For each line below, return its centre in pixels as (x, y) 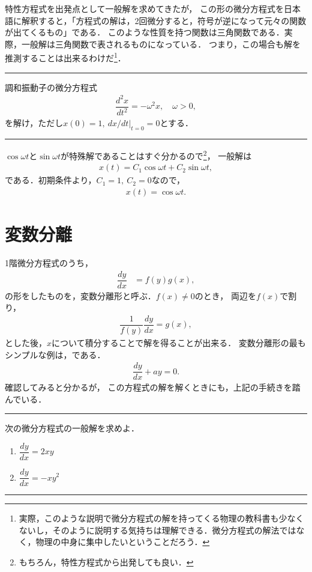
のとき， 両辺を (225, 295)
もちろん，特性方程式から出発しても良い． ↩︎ (106, 561)
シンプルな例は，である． (55, 354)
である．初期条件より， (51, 180)
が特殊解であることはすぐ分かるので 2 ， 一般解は (156, 154)
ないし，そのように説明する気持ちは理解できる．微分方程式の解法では (157, 530)
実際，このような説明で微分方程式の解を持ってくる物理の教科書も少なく (161, 518)
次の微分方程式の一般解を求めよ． (72, 428)
